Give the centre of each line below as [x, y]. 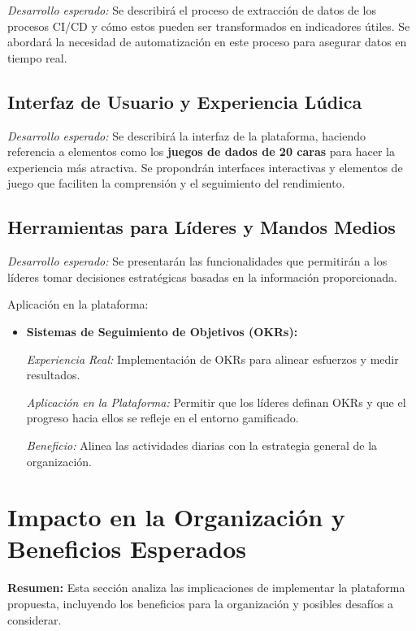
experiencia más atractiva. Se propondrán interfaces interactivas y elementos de [205, 167]
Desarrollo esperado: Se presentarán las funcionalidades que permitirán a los [197, 261]
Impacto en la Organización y [176, 517]
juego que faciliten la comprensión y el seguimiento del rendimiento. [176, 183]
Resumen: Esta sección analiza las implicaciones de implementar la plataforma [206, 588]
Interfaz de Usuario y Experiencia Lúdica [185, 101]
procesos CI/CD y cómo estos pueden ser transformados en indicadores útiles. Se [209, 26]
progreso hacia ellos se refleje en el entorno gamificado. [162, 418]
